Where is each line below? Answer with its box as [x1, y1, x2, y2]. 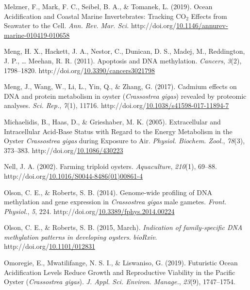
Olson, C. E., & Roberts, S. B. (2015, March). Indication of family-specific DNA [4, 222, 243, 232]
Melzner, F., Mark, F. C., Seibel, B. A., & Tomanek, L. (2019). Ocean [4, 1, 213, 11]
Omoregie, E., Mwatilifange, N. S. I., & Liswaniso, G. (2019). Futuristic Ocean [4, 258, 238, 268]
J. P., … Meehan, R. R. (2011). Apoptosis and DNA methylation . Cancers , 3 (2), [4, 55, 242, 65]
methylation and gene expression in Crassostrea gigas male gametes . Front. [4, 197, 227, 207]
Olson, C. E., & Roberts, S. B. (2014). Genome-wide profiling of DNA [4, 187, 212, 197]
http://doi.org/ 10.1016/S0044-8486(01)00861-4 [4, 170, 143, 181]
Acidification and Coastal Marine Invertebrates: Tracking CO [4, 11, 186, 21]
